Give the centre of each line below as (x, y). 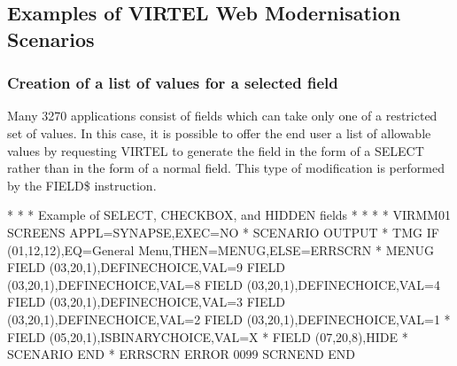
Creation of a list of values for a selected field (173, 83)
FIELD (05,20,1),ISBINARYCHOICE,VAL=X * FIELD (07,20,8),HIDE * (208, 336)
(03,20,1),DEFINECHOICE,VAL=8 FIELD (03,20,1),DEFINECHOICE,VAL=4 (224, 284)
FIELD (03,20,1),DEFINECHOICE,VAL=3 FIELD (146, 302)
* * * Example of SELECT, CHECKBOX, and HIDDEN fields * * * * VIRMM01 (229, 215)
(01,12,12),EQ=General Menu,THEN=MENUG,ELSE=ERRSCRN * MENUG (221, 249)
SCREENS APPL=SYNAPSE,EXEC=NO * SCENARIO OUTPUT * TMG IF (223, 232)
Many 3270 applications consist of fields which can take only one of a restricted (222, 116)
